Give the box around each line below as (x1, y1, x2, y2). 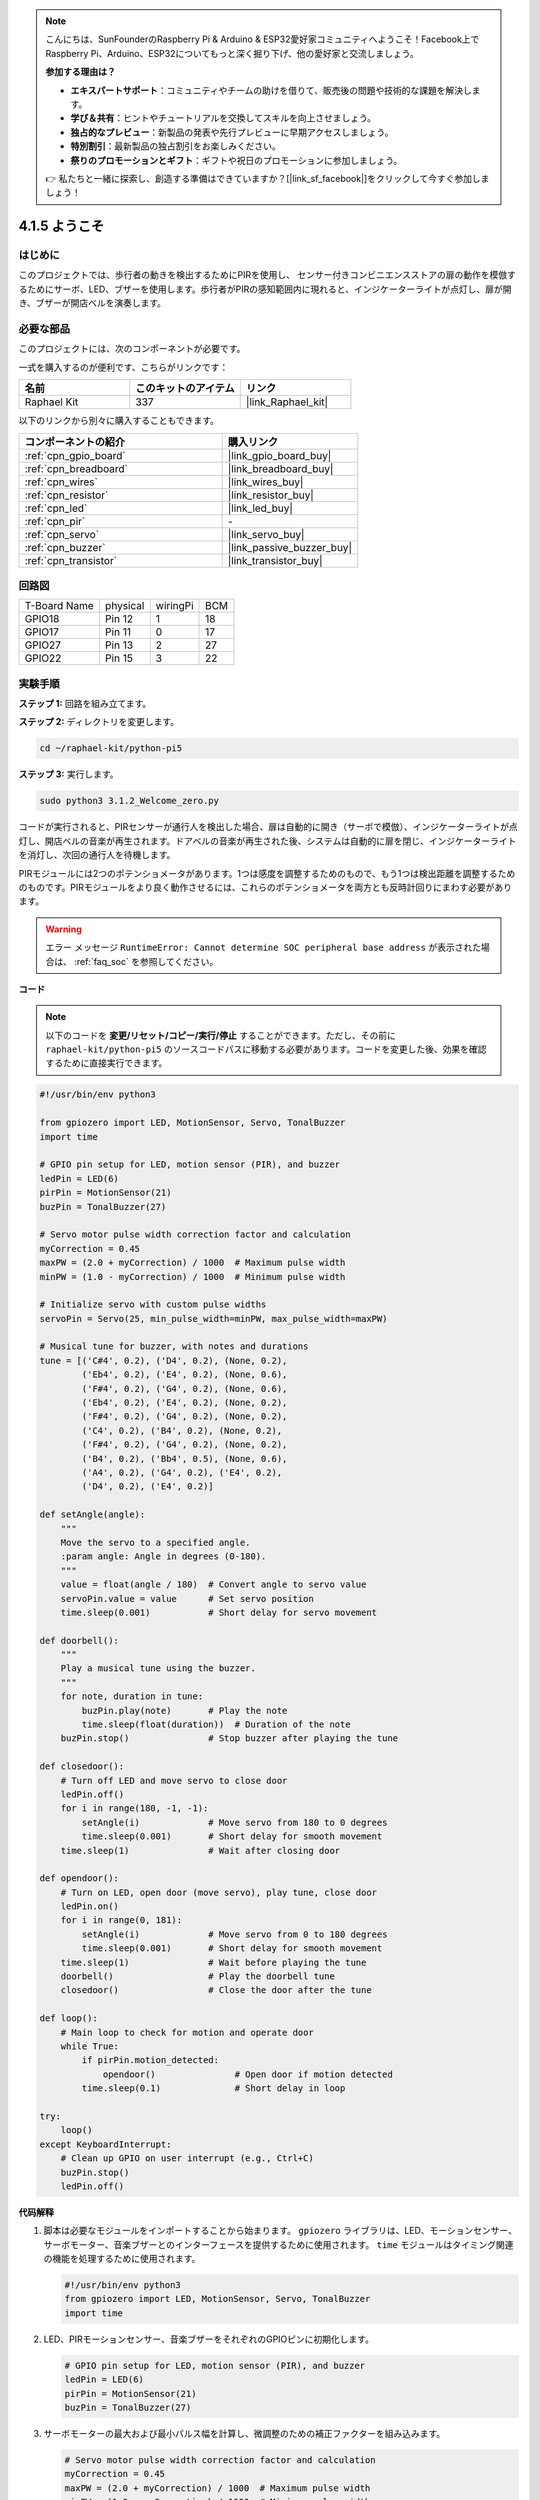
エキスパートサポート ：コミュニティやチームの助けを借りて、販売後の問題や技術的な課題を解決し (70, 84, 472, 96)
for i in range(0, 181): (60, 1915, 183, 1926)
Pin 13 (105, 638, 134, 652)
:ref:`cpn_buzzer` (24, 540, 106, 554)
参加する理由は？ (45, 66, 116, 78)
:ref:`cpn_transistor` (24, 553, 118, 567)
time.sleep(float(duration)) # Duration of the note (81, 1719, 351, 1730)
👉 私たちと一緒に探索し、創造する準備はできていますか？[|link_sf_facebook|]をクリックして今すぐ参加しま (45, 172, 490, 184)
